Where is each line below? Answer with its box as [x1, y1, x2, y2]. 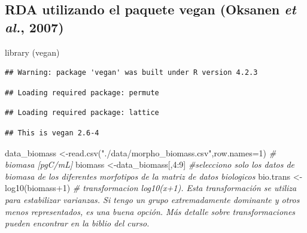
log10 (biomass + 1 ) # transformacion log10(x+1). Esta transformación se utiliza [5, 181, 297, 194]
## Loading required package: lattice [5, 108, 159, 117]
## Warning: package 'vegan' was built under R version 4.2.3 [5, 68, 258, 77]
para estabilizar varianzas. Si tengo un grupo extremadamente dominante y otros [5, 193, 300, 205]
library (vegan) [5, 46, 60, 58]
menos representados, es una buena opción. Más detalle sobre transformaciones [5, 205, 296, 217]
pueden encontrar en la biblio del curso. [5, 217, 150, 229]
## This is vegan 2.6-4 [5, 128, 99, 137]
